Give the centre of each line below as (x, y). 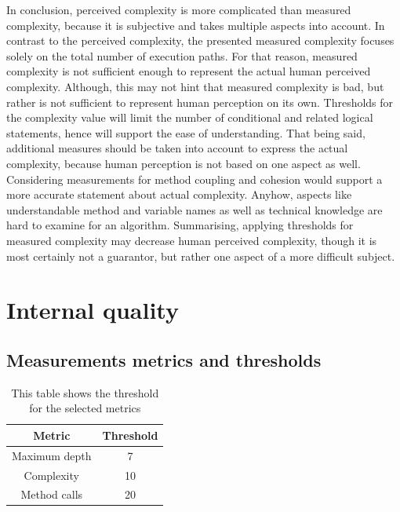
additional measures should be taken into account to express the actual (177, 148)
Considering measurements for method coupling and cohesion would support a (195, 179)
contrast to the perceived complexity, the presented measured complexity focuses (200, 40)
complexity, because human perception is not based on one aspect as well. (184, 163)
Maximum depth (52, 455)
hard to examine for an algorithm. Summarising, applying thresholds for (180, 225)
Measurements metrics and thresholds (164, 359)
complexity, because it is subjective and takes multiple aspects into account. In (196, 25)
